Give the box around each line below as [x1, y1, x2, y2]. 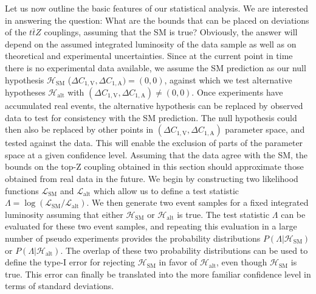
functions [5, 184, 39, 197]
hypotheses [5, 86, 46, 99]
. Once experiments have [191, 86, 283, 99]
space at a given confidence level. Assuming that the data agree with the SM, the [5, 148, 308, 161]
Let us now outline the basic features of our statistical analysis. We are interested [5, 2, 309, 14]
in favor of [159, 256, 197, 268]
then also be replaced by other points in [5, 123, 154, 136]
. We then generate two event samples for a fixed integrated [86, 196, 309, 209]
